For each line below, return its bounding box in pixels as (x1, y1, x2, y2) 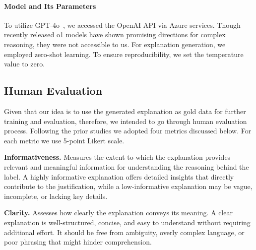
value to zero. (4, 59, 45, 69)
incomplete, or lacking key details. (4, 190, 108, 201)
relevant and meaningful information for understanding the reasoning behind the (4, 161, 249, 172)
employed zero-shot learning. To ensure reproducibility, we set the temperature (4, 49, 244, 59)
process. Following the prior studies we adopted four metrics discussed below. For (4, 125, 252, 136)
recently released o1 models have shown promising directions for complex (4, 29, 226, 40)
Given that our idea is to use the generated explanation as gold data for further (4, 106, 246, 116)
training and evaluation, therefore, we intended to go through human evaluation (4, 116, 247, 126)
